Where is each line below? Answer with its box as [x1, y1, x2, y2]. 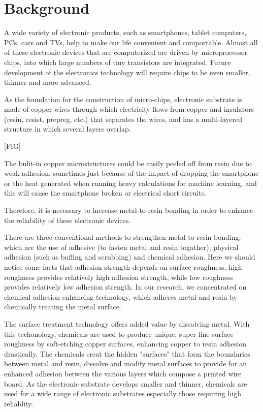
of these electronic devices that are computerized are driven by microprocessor [4, 47, 248, 57]
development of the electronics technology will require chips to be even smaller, [4, 67, 250, 77]
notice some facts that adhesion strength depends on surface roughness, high [4, 262, 242, 272]
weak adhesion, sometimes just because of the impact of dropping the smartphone [4, 168, 259, 178]
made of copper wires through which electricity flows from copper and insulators [4, 104, 254, 114]
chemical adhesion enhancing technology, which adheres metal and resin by [4, 291, 237, 302]
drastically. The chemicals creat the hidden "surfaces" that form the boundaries [4, 348, 250, 359]
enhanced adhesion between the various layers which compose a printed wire [4, 368, 242, 378]
